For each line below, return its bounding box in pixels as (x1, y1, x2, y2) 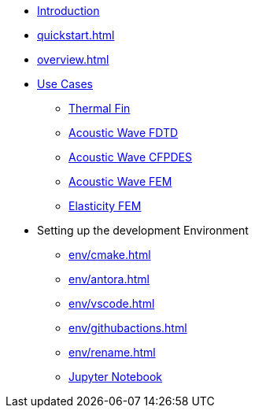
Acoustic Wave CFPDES (68, 150, 192, 164)
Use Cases (37, 77, 93, 91)
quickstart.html (37, 28, 115, 42)
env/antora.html (68, 272, 150, 286)
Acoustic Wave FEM (68, 175, 172, 188)
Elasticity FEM (68, 199, 142, 213)
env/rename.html (68, 346, 156, 359)
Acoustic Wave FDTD (68, 126, 179, 139)
